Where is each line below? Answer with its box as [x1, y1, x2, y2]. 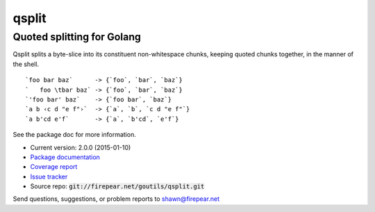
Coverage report [30, 163, 78, 171]
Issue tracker [30, 172, 68, 181]
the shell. [12, 60, 40, 68]
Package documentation [30, 153, 101, 161]
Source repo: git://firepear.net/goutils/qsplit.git [30, 182, 205, 190]
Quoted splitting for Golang [12, 31, 142, 43]
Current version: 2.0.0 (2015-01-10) [30, 143, 131, 152]
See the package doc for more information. [12, 131, 137, 139]
